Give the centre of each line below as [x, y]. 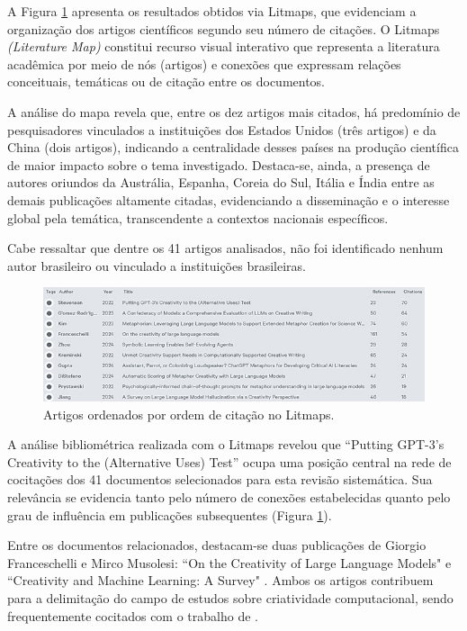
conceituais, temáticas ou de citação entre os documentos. [166, 81]
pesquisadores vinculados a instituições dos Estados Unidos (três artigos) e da [222, 129]
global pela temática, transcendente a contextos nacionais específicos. [198, 217]
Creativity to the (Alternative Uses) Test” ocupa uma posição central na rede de [229, 461]
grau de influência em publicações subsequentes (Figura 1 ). [170, 514]
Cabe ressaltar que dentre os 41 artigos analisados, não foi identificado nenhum [225, 248]
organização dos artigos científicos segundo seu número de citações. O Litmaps [224, 28]
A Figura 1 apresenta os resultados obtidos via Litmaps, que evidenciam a [212, 11]
